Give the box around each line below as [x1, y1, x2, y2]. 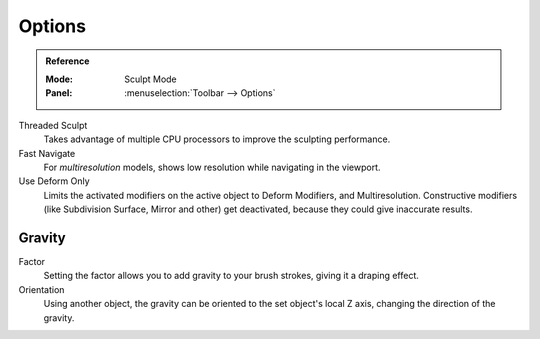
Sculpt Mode [124, 73, 177, 85]
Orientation [18, 283, 65, 295]
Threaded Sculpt [18, 119, 88, 131]
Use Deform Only [18, 175, 90, 187]
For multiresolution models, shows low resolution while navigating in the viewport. [43, 161, 381, 173]
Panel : [45, 87, 73, 99]
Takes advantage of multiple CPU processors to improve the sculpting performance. [43, 133, 391, 145]
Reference [45, 55, 90, 67]
